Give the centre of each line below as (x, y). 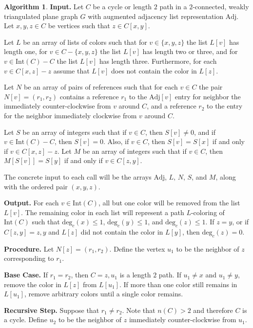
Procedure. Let (29, 248)
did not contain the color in (122, 232)
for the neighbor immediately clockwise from (70, 115)
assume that (71, 70)
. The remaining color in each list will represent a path (103, 212)
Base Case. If (26, 275)
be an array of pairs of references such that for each (101, 87)
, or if (241, 222)
